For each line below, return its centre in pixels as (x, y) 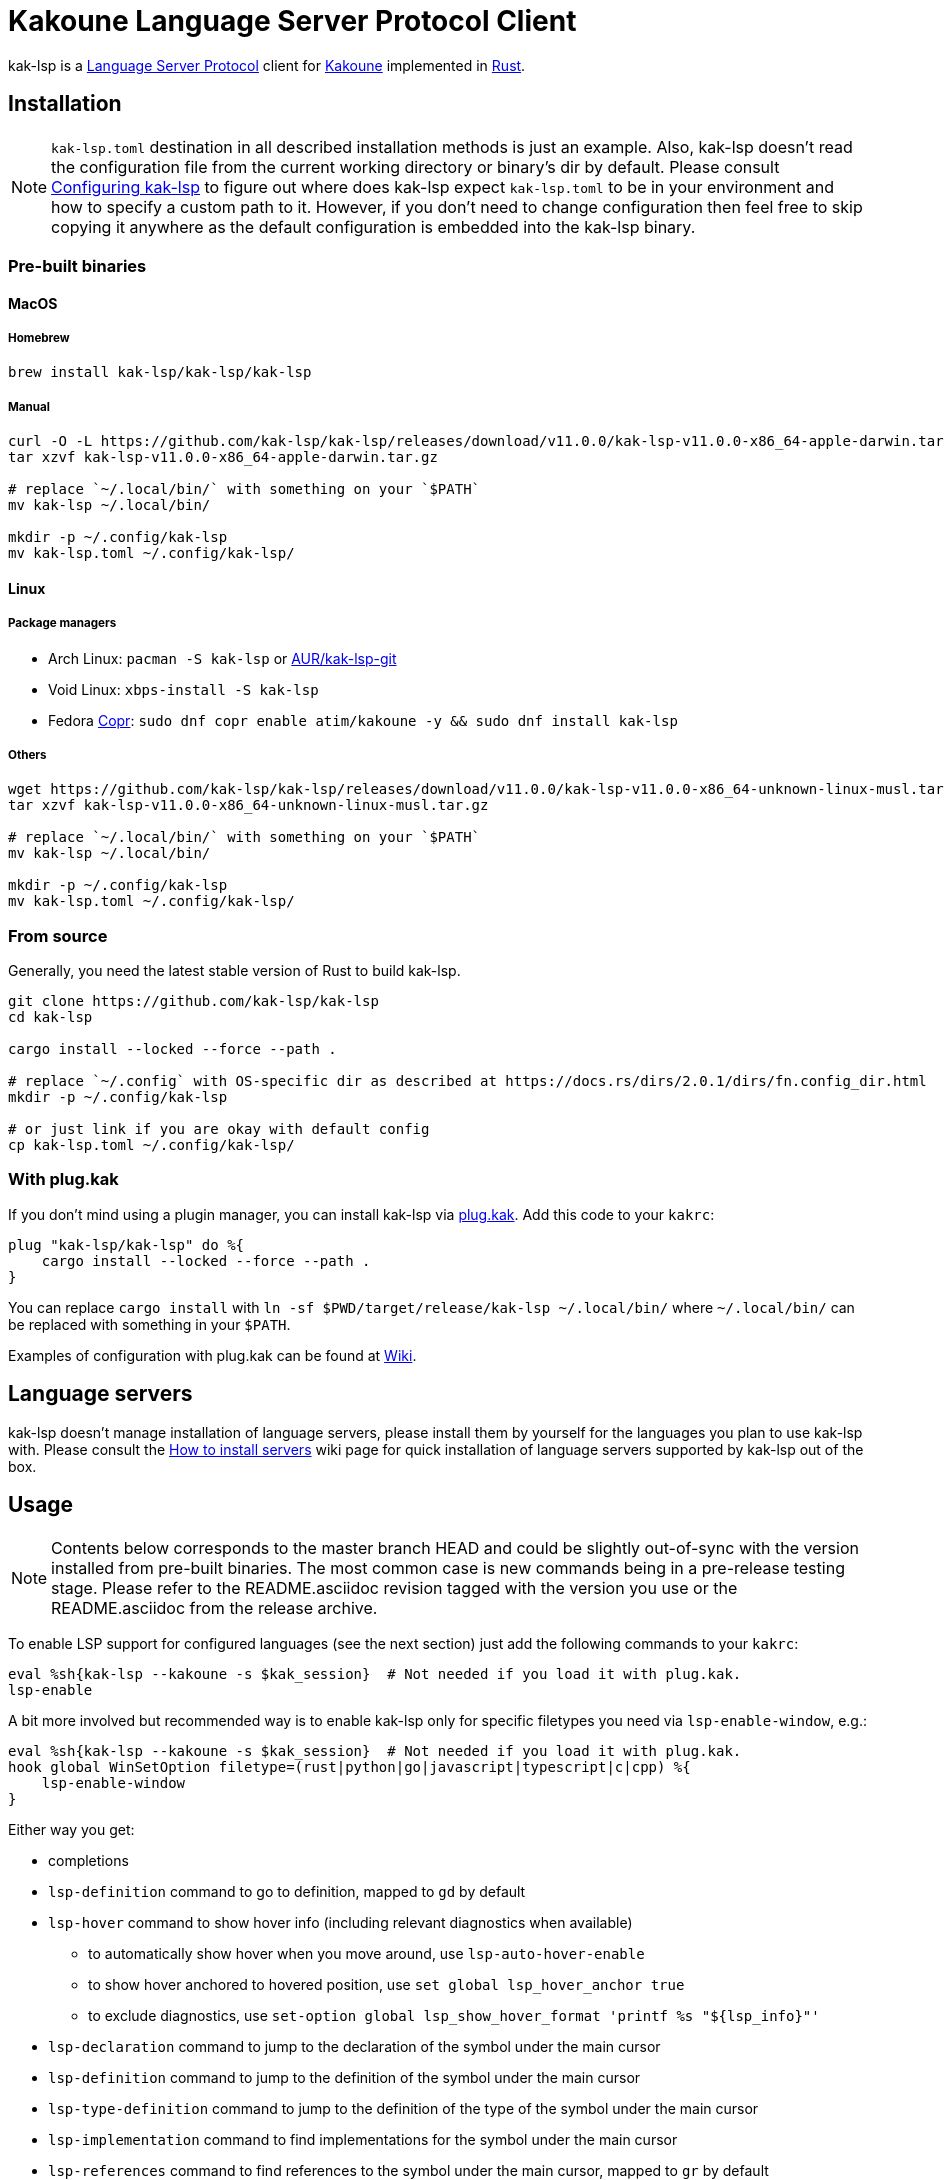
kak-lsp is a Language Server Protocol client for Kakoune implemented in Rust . (267, 65)
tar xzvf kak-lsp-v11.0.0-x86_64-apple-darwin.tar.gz (223, 457)
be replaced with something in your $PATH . (149, 1324)
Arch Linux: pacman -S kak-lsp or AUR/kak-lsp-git (222, 658)
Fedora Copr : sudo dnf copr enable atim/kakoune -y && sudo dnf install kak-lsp (363, 720)
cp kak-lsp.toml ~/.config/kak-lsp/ (151, 1145)
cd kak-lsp (50, 1017)
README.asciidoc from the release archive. (214, 1607)
